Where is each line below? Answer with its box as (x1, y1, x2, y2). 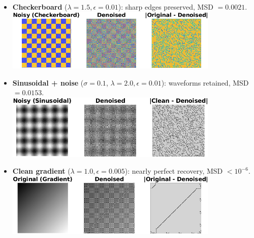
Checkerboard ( (12, 2, 68, 12)
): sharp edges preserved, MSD (118, 2, 213, 12)
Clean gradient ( (12, 166, 71, 176)
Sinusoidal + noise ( (12, 77, 84, 88)
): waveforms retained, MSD (161, 77, 249, 88)
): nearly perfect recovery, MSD (124, 166, 223, 176)
